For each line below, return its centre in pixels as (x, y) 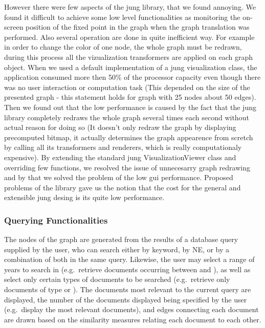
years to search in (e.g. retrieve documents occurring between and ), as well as (127, 269)
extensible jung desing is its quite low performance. (84, 197)
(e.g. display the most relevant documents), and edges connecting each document (131, 309)
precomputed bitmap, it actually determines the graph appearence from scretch (129, 137)
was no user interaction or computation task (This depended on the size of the (127, 87)
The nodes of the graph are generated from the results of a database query (121, 239)
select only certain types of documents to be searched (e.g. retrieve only (117, 279)
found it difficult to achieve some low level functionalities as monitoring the (122, 17)
